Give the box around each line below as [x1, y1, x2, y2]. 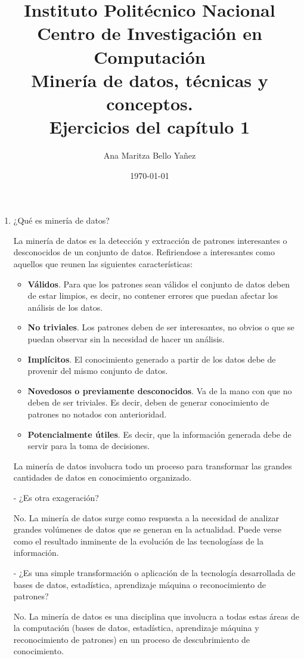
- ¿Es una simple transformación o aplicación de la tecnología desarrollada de [13, 566, 296, 578]
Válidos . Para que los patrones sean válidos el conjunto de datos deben [27, 277, 290, 290]
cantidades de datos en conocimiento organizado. [13, 471, 192, 484]
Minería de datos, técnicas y [31, 67, 268, 92]
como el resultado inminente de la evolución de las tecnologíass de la [13, 534, 263, 547]
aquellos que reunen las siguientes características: [13, 258, 193, 270]
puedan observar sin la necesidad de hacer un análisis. [27, 333, 225, 345]
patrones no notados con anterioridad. [27, 407, 167, 420]
